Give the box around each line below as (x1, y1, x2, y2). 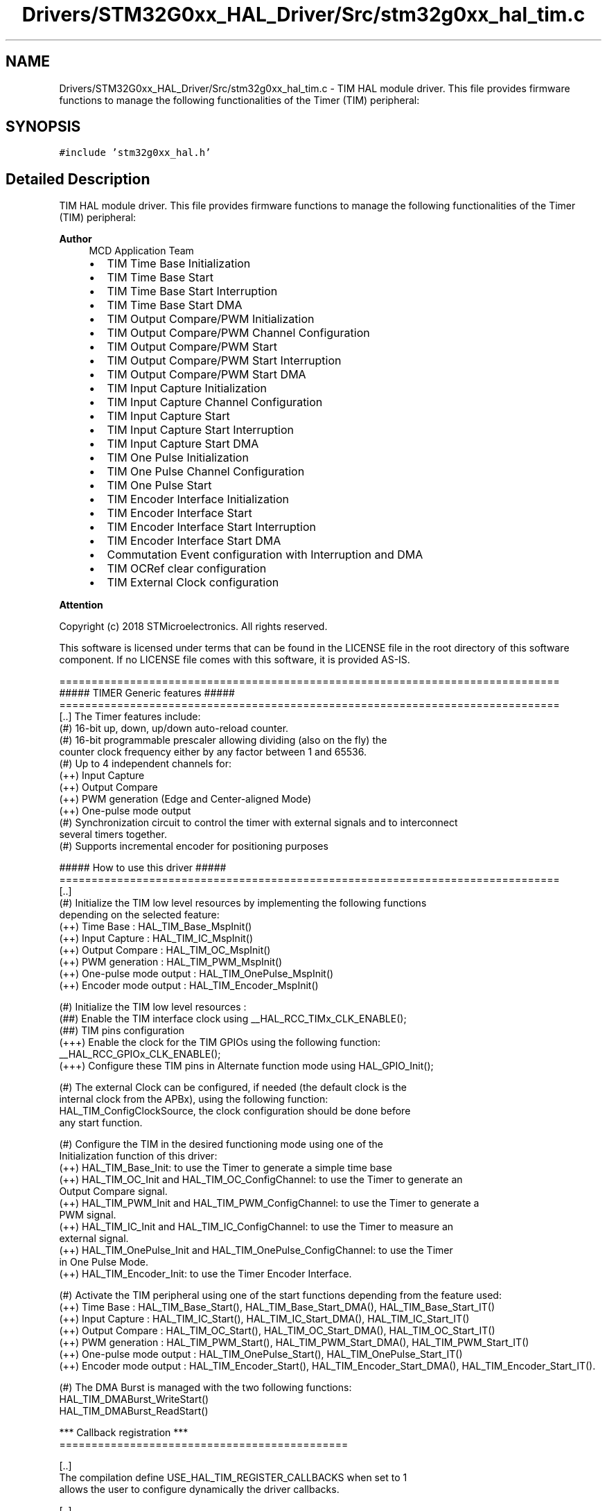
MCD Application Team (89, 245, 194, 257)
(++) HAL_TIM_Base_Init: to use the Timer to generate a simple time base (59, 1162, 392, 1174)
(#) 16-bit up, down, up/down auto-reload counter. (59, 722, 289, 735)
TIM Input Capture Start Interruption (107, 423, 294, 437)
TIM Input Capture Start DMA (107, 437, 259, 451)
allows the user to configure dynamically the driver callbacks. (59, 1483, 340, 1496)
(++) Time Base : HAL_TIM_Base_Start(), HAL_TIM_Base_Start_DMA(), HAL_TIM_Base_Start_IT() (59, 1301, 495, 1313)
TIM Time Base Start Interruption (107, 284, 278, 299)
